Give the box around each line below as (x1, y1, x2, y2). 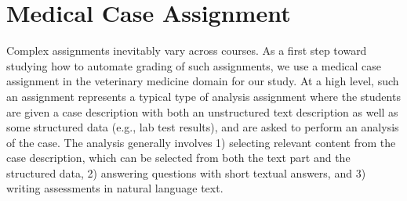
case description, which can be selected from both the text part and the (6, 149, 351, 166)
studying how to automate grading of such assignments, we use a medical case (6, 57, 382, 74)
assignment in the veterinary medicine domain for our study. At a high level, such (6, 73, 399, 89)
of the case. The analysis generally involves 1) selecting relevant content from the (6, 134, 396, 150)
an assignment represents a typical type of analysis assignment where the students (6, 88, 401, 104)
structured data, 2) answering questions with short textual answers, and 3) (6, 164, 366, 181)
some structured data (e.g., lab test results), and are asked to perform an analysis (6, 119, 399, 135)
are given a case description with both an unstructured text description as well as (6, 103, 398, 120)
